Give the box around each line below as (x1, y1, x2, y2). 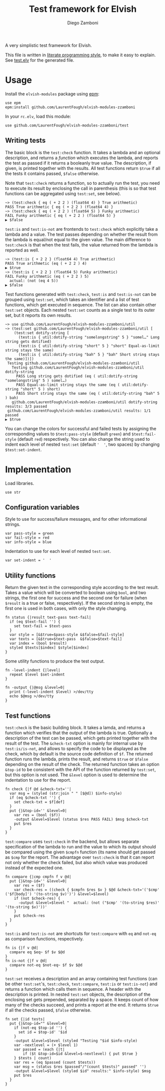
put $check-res (14, 913, 45, 919)
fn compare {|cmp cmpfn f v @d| (5, 875, 71, 880)
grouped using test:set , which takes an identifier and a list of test (5, 296, 139, 302)
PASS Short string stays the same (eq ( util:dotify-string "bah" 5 (16, 391, 160, 396)
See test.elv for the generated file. (5, 57, 75, 63)
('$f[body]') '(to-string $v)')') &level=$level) (5, 892, 109, 897)
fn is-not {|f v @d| (5, 959, 48, 964)
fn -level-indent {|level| (5, 668, 61, 673)
